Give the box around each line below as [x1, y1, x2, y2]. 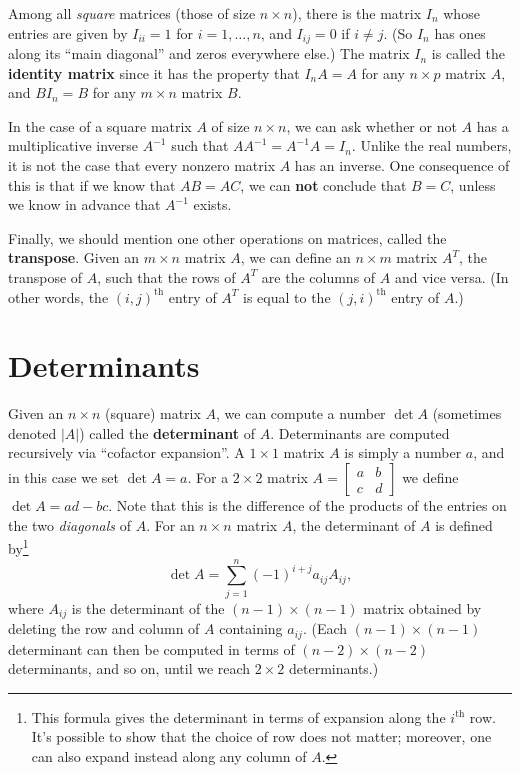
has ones [434, 22, 486, 43]
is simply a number [344, 442, 462, 463]
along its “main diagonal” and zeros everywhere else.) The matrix [8, 43, 410, 64]
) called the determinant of [79, 422, 256, 443]
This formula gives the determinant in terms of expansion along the [31, 706, 446, 727]
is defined [435, 514, 493, 535]
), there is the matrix [292, 3, 422, 23]
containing [219, 618, 283, 639]
